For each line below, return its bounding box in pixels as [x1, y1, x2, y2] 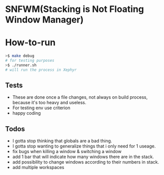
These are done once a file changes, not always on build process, [12, 94, 148, 100]
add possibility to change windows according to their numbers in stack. [12, 159, 160, 165]
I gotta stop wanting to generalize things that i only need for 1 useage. [12, 143, 156, 149]
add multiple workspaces [12, 165, 65, 171]
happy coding [12, 110, 41, 116]
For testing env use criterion [12, 105, 71, 111]
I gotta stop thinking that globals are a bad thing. [12, 138, 112, 144]
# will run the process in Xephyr [5, 67, 77, 72]
